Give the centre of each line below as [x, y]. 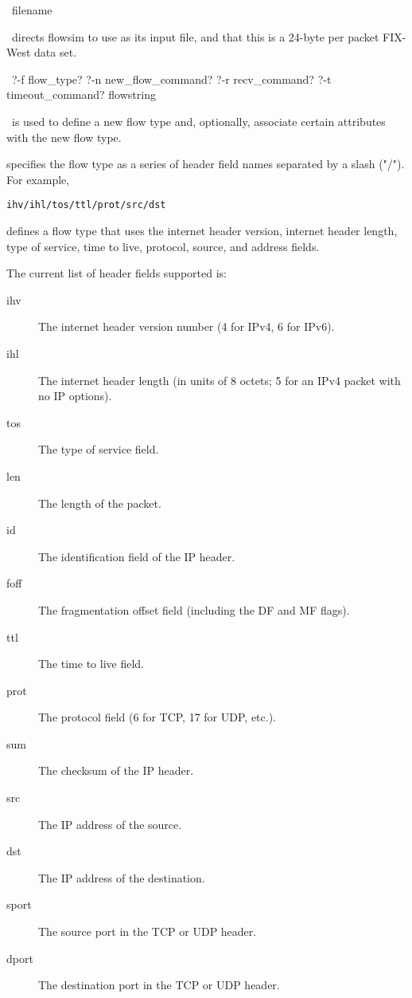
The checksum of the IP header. [116, 770]
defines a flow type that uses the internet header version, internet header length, [202, 230]
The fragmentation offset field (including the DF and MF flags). [194, 609]
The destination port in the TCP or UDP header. [159, 985]
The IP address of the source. [110, 824]
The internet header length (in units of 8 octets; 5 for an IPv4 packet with [220, 380]
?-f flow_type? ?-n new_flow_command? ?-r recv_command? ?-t [171, 79]
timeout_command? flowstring [81, 94]
